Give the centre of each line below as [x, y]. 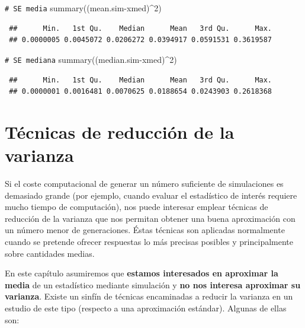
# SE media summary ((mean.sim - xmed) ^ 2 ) [83, 8]
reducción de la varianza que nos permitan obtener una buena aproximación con [150, 218]
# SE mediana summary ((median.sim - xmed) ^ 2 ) [91, 59]
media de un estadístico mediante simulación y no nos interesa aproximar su [153, 284]
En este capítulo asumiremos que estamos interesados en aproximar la [142, 273]
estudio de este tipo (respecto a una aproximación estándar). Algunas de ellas [146, 308]
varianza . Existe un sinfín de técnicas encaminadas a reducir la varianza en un [149, 296]
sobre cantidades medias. [50, 253]
